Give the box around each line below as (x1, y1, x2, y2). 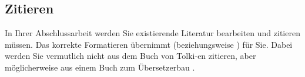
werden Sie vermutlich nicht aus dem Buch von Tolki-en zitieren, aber (5, 50, 256, 62)
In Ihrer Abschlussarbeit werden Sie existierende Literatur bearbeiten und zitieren (5, 27, 300, 39)
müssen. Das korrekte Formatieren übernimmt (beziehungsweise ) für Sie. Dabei (5, 38, 293, 50)
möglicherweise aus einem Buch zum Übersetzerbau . (5, 61, 195, 73)
